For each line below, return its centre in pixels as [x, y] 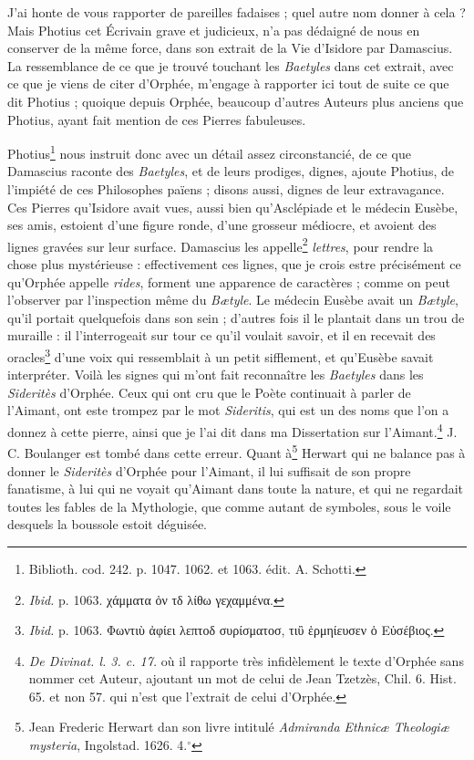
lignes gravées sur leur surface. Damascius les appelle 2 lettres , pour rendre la [221, 245]
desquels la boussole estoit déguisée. [107, 524]
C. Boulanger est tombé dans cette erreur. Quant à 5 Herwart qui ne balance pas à [237, 451]
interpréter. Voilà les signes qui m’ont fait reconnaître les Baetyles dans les [216, 375]
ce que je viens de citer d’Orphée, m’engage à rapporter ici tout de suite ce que [228, 83]
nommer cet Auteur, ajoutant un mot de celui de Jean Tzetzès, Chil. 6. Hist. [242, 678]
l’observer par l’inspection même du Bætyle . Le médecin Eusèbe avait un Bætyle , [233, 300]
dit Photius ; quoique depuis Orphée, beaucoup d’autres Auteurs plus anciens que [236, 101]
